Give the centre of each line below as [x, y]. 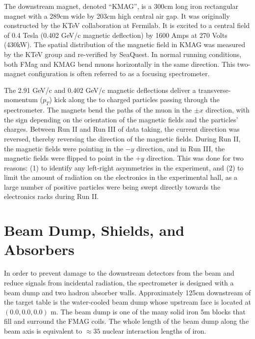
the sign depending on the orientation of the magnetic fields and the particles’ [121, 119]
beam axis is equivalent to [43, 330]
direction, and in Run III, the [181, 148]
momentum [21, 99]
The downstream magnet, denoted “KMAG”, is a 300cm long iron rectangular [121, 6]
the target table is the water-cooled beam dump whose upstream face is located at [127, 302]
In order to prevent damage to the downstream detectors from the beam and [119, 273]
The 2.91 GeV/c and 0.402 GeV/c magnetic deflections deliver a [100, 90]
